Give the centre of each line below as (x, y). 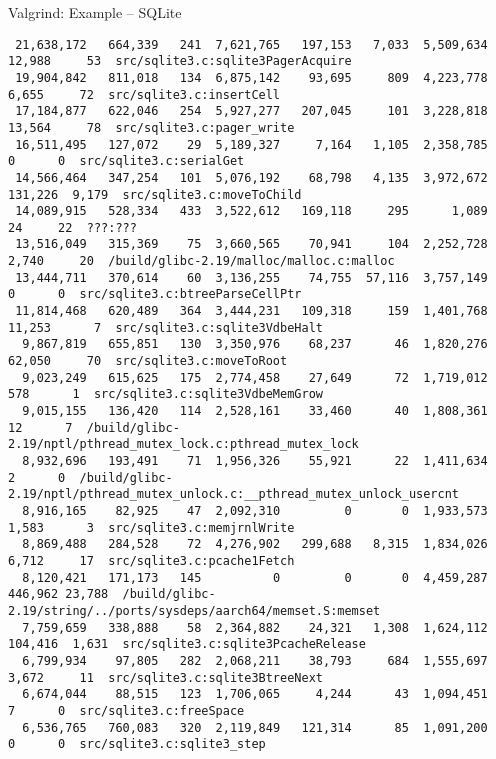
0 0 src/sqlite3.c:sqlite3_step (137, 744)
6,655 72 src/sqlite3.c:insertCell (144, 94)
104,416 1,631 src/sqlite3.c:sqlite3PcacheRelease (187, 644)
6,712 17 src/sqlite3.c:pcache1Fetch (151, 560)
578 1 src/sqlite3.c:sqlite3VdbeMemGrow (165, 394)
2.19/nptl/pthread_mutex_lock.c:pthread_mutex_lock (183, 444)
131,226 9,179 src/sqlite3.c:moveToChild (155, 194)
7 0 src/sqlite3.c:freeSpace (126, 710)
